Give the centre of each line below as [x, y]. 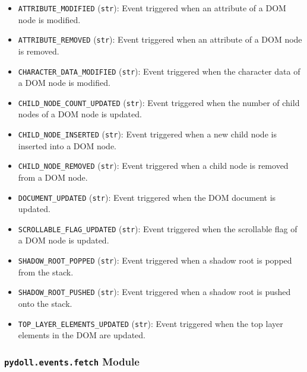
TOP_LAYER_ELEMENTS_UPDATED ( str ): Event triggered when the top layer [151, 323]
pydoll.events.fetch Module [72, 361]
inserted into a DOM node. [67, 145]
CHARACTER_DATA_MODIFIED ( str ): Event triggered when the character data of [159, 71]
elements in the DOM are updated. [82, 335]
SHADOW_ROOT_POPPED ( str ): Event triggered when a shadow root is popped [155, 260]
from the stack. [46, 272]
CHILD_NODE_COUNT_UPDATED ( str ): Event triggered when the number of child [159, 102]
